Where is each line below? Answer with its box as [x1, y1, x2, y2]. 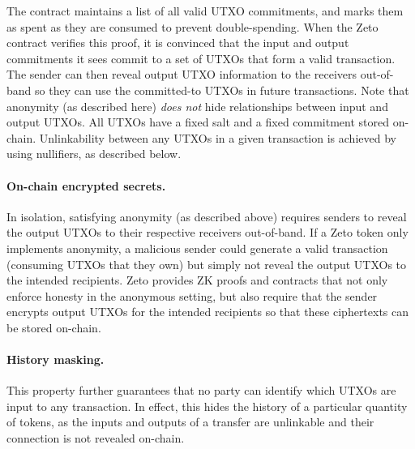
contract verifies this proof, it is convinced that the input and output [6, 34, 349, 51]
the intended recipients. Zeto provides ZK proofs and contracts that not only [6, 272, 388, 289]
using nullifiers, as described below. [6, 145, 182, 162]
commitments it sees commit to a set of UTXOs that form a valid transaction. [6, 49, 396, 66]
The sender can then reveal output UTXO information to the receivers [6, 66, 357, 83]
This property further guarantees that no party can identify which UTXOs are [6, 382, 396, 399]
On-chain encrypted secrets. [6, 177, 166, 194]
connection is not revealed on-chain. [6, 430, 185, 447]
